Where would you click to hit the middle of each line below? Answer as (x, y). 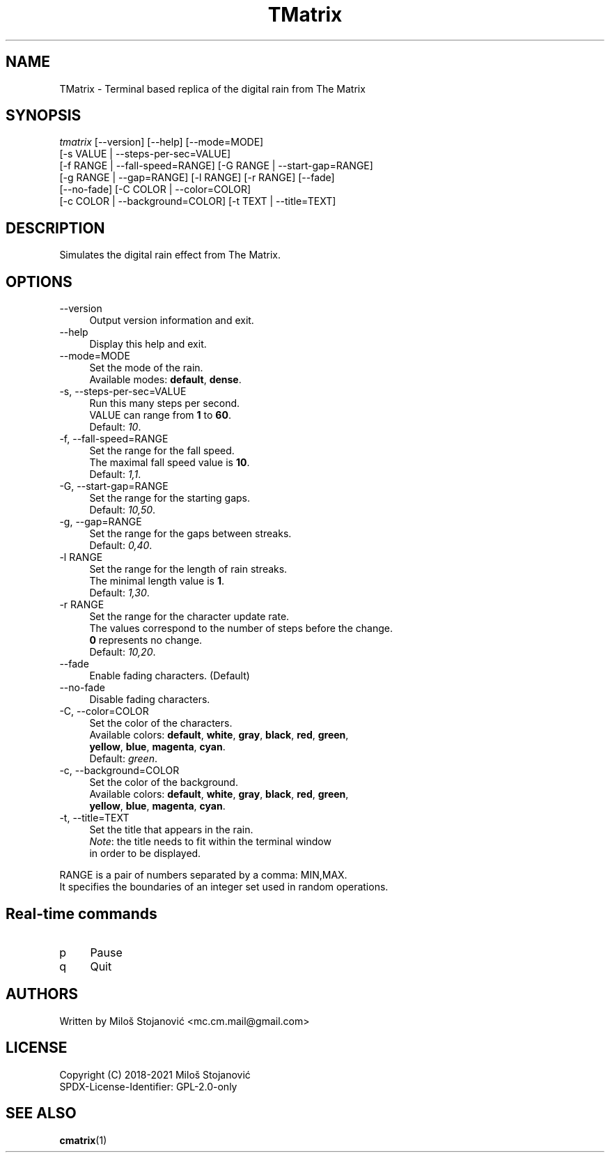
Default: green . (123, 759)
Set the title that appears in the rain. (171, 830)
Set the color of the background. (164, 782)
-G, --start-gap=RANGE (114, 486)
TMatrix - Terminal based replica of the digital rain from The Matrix (212, 88)
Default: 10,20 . (123, 652)
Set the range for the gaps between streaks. (190, 534)
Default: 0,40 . (121, 546)
